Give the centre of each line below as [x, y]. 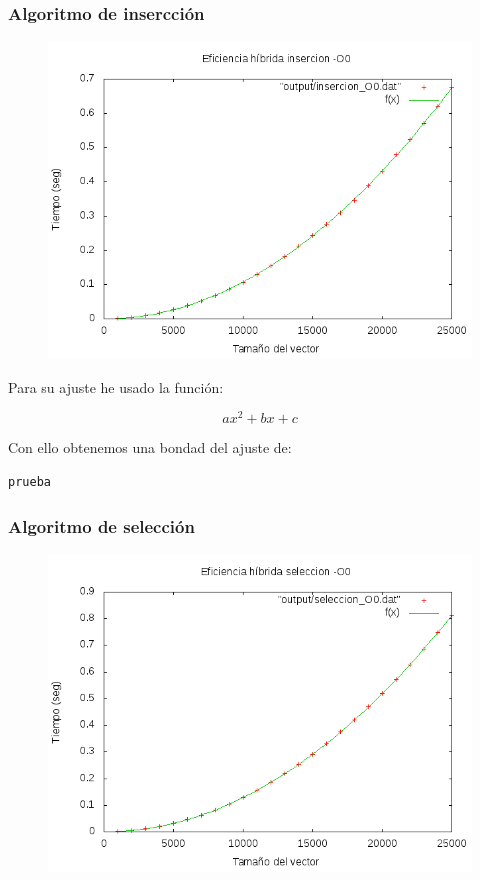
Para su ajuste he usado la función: [116, 386]
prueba [29, 482]
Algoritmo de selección [101, 525]
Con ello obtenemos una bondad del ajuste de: [150, 447]
